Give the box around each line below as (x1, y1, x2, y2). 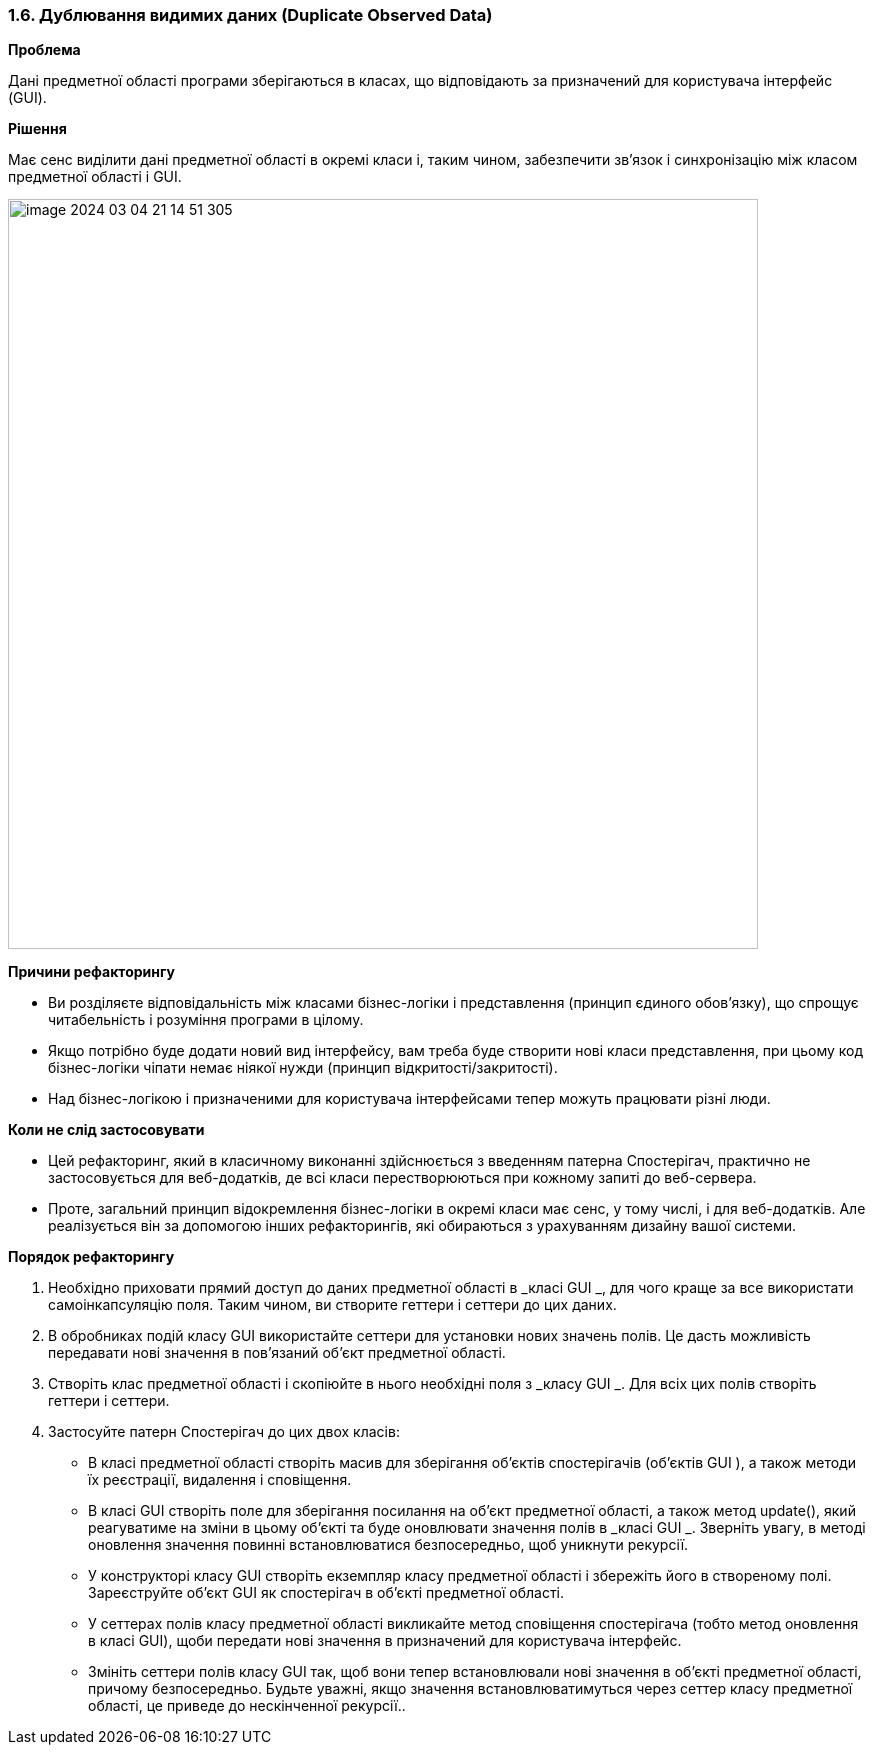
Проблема (8, 41, 81, 59)
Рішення (8, 120, 67, 138)
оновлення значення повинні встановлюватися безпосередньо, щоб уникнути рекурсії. (88, 1536, 689, 1554)
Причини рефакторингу (8, 963, 175, 981)
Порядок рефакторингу (8, 1248, 175, 1266)
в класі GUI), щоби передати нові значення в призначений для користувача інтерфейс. (88, 1632, 682, 1650)
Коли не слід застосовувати (8, 1121, 205, 1139)
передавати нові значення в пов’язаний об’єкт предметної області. (48, 1344, 506, 1362)
